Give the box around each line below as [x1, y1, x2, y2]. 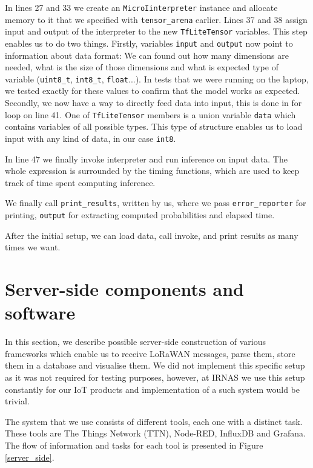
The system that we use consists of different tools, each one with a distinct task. [5, 415, 303, 427]
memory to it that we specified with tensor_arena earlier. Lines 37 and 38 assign [5, 13, 308, 25]
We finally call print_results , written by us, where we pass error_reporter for [5, 196, 306, 209]
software [5, 300, 76, 325]
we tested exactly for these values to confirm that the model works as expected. [5, 84, 300, 97]
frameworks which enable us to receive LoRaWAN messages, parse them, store [5, 347, 295, 359]
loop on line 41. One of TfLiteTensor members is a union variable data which [5, 108, 296, 121]
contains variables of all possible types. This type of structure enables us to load [5, 120, 303, 133]
